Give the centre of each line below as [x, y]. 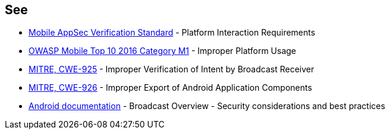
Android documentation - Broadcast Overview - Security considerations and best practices [207, 106]
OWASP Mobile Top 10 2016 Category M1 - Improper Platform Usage [163, 51]
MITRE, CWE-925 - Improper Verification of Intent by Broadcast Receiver [172, 69]
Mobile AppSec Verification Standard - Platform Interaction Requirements [172, 33]
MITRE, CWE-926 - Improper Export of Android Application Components [170, 88]
